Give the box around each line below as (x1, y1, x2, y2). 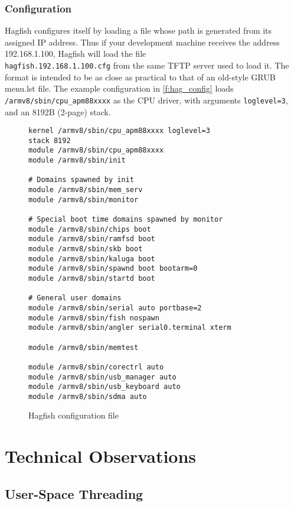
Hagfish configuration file (28, 409, 119, 421)
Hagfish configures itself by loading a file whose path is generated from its (5, 24, 272, 37)
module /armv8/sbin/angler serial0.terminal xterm (28, 323, 231, 332)
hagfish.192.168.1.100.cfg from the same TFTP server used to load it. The (5, 59, 289, 71)
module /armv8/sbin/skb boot (28, 244, 143, 253)
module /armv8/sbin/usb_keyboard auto (28, 382, 181, 391)
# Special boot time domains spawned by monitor (28, 215, 223, 223)
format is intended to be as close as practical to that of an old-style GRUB (5, 70, 276, 83)
